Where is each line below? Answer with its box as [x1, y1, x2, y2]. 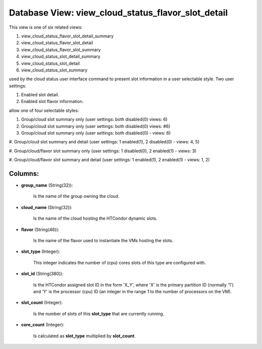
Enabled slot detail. [21, 92, 59, 98]
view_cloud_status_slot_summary [21, 67, 88, 73]
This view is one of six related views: [9, 24, 82, 30]
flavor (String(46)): [21, 227, 60, 232]
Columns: [9, 170, 39, 177]
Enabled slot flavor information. [21, 99, 84, 105]
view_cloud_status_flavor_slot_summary [21, 47, 101, 52]
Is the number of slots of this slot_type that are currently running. [33, 311, 164, 316]
